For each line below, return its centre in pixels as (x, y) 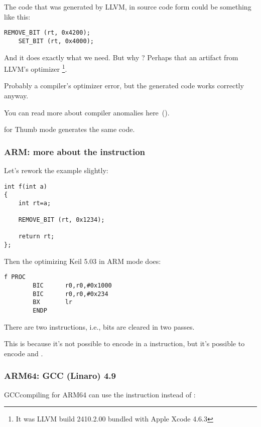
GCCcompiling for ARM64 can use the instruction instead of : (100, 394)
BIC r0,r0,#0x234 (71, 294)
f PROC (15, 277)
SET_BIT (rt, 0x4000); (56, 41)
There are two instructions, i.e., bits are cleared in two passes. (99, 326)
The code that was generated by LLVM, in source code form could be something (128, 7)
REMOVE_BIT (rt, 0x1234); (61, 220)
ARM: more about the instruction (75, 151)
